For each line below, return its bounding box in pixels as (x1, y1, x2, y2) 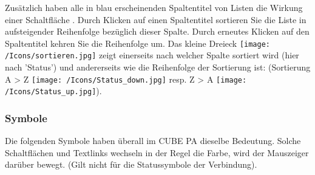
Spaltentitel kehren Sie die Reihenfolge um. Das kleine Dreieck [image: (5, 36, 271, 49)
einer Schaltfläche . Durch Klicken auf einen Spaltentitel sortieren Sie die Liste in (5, 13, 307, 26)
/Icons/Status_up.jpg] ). (5, 84, 102, 97)
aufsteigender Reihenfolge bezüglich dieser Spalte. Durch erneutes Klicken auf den (5, 25, 310, 38)
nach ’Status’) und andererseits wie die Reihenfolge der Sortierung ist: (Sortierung (5, 61, 311, 74)
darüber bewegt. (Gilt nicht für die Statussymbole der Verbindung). (5, 158, 257, 171)
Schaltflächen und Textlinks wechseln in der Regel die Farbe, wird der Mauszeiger (5, 146, 309, 159)
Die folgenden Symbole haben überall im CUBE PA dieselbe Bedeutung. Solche (5, 134, 301, 147)
